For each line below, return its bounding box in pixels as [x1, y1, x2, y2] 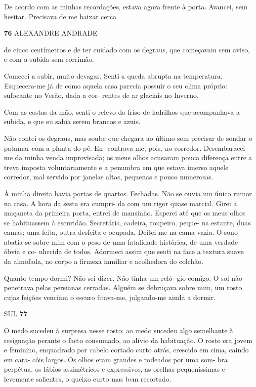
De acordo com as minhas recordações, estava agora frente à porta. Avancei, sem [4, 1, 248, 11]
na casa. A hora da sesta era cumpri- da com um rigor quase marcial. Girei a [4, 198, 237, 208]
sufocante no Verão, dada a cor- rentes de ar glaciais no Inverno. [4, 90, 199, 100]
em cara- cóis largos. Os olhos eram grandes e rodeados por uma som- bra [4, 354, 228, 364]
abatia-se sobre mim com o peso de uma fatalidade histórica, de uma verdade [4, 236, 238, 247]
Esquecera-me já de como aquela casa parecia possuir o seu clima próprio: [4, 80, 227, 90]
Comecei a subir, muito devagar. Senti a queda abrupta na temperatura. [4, 70, 223, 81]
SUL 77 [4, 308, 28, 319]
